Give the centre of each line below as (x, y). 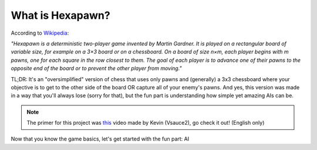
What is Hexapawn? (61, 15)
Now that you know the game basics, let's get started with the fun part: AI (100, 139)
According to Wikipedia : (40, 33)
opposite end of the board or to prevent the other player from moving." (96, 68)
